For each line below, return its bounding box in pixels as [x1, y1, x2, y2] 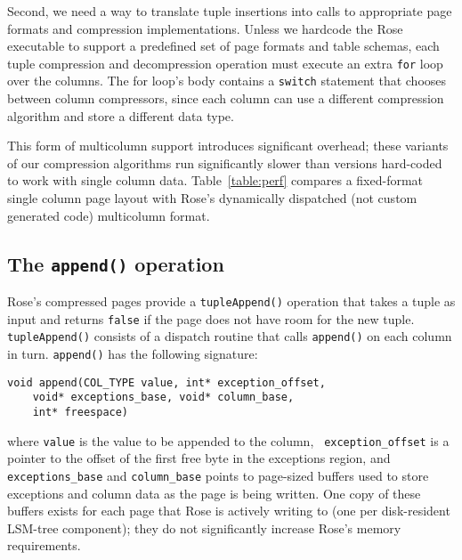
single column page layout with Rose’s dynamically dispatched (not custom [7, 189, 417, 207]
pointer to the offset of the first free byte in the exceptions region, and [7, 449, 391, 467]
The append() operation [7, 249, 224, 277]
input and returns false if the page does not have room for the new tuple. [7, 309, 415, 328]
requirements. [7, 536, 81, 555]
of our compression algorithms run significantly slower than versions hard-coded [7, 153, 442, 172]
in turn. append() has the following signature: [7, 345, 258, 362]
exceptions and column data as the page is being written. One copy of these [7, 483, 421, 502]
